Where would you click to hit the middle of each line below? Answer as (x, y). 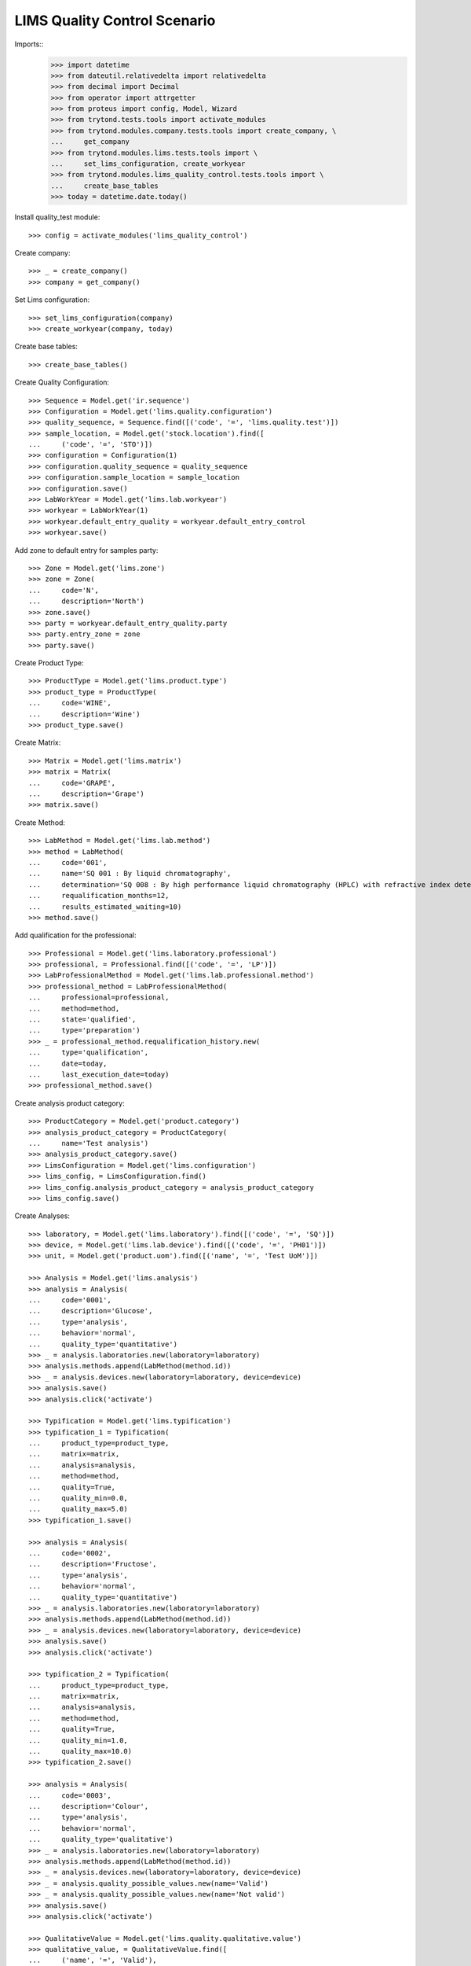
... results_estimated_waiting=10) (105, 907)
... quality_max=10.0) (80, 1751)
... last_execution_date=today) (99, 1074)
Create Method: (40, 823)
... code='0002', (70, 1553)
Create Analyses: (42, 1216)
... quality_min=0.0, (78, 1498)
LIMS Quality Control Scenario (115, 20)
